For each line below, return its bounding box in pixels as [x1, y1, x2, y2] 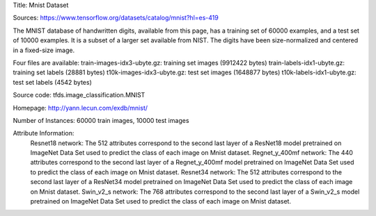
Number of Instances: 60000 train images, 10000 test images [13, 116, 189, 124]
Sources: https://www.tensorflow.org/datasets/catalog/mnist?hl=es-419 [13, 14, 219, 22]
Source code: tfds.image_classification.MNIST [13, 91, 146, 99]
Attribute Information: [13, 129, 75, 138]
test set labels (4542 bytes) [13, 78, 92, 86]
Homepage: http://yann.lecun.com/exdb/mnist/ [13, 103, 148, 112]
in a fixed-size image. [13, 46, 75, 54]
